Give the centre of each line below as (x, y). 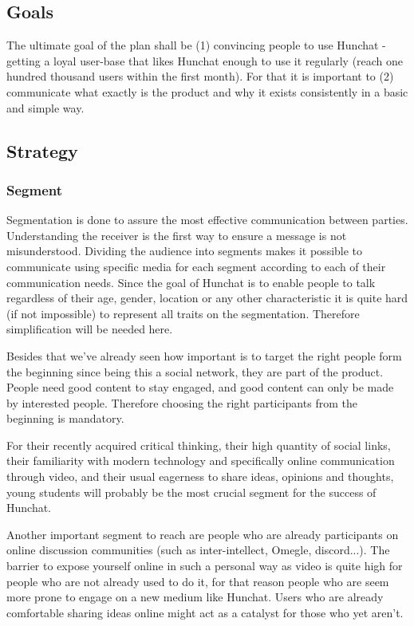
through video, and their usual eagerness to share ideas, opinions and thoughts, (200, 476)
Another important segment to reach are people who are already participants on (203, 534)
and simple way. (45, 107)
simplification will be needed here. (90, 329)
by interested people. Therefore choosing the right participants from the (182, 402)
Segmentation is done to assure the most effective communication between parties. (207, 220)
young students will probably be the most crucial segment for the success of (191, 492)
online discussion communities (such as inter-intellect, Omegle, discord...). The (198, 550)
